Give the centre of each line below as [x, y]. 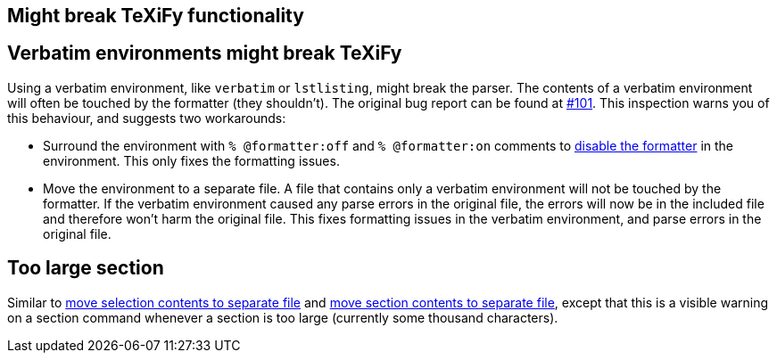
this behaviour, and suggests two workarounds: [147, 118]
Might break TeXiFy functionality [156, 16]
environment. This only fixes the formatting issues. [191, 160]
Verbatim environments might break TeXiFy [205, 53]
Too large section [86, 268]
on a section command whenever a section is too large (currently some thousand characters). [283, 317]
